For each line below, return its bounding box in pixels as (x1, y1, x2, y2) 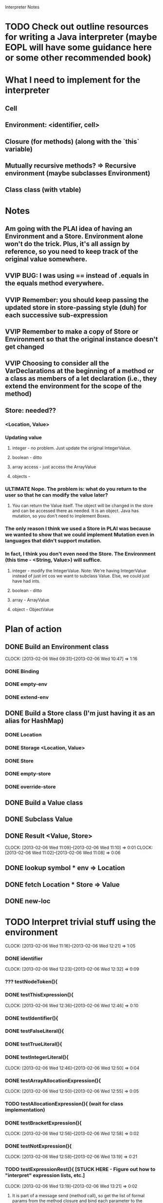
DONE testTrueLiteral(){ (5, 1041, 62, 1048)
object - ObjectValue (12, 606, 54, 612)
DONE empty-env (5, 681, 48, 687)
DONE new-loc (5, 897, 51, 905)
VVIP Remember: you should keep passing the (5, 296, 149, 304)
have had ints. (12, 578, 40, 584)
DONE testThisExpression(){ (5, 992, 74, 998)
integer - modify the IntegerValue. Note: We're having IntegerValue (12, 568, 146, 573)
